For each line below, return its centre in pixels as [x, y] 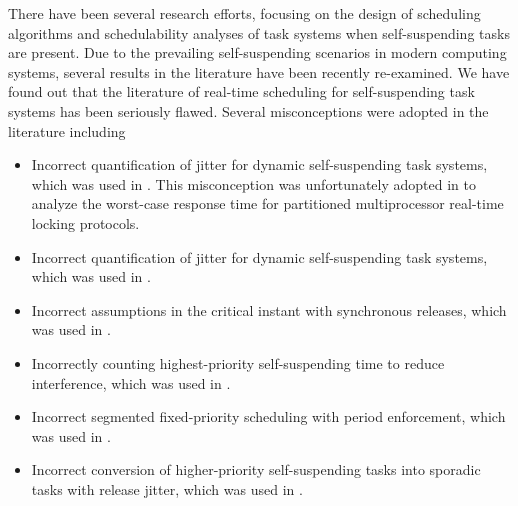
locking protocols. [85, 222]
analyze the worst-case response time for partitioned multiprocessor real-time [267, 203]
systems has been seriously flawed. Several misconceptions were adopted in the [248, 110]
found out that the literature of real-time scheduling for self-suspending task [241, 91]
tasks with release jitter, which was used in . [167, 488]
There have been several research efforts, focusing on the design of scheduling [244, 13]
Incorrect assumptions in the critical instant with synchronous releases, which [269, 309]
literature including [67, 130]
